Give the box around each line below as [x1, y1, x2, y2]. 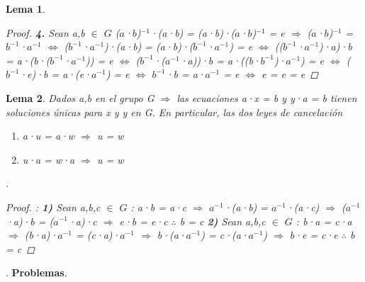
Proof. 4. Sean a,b [6, 25, 85, 40]
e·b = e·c [119, 213, 168, 228]
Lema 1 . [6, 1, 45, 16]
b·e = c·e [289, 227, 338, 242]
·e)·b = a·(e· [19, 67, 91, 81]
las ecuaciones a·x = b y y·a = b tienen [176, 90, 357, 105]
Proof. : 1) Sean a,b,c [6, 199, 101, 214]
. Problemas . [6, 265, 67, 280]
